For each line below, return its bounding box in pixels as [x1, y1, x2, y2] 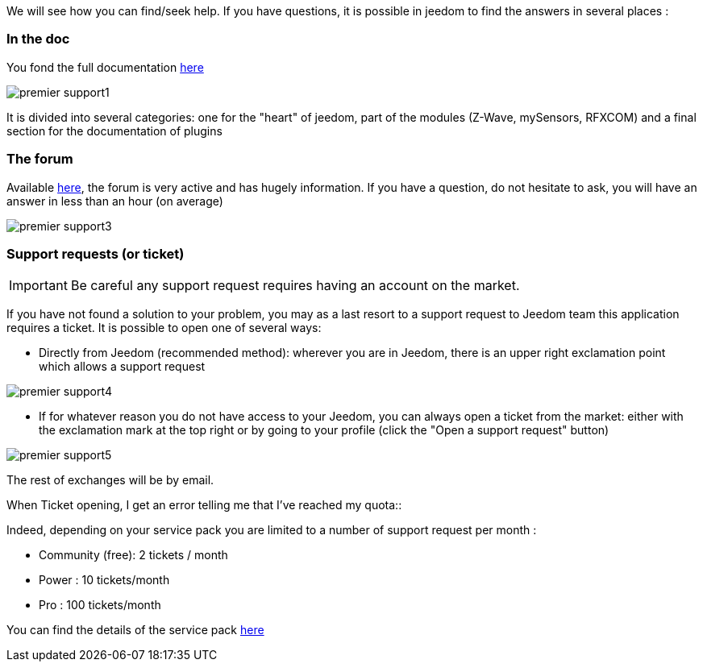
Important [9, 277, 68, 294]
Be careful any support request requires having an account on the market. [70, 277, 520, 294]
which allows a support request [39, 359, 206, 374]
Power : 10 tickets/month [39, 573, 170, 587]
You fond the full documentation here [6, 60, 204, 74]
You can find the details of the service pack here [6, 623, 264, 637]
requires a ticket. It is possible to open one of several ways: [6, 321, 322, 335]
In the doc [6, 31, 70, 48]
